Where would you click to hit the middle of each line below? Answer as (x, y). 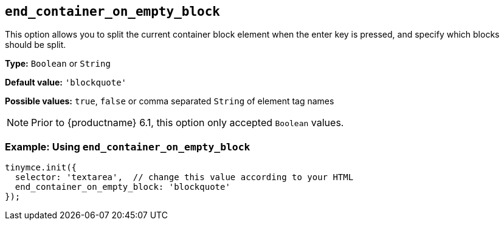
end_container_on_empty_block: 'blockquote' (123, 187)
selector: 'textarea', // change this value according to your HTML (184, 177)
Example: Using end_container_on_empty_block (128, 146)
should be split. (36, 45)
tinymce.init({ (41, 168)
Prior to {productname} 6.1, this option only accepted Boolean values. (188, 123)
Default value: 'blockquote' (66, 82)
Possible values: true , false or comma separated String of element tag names (170, 101)
